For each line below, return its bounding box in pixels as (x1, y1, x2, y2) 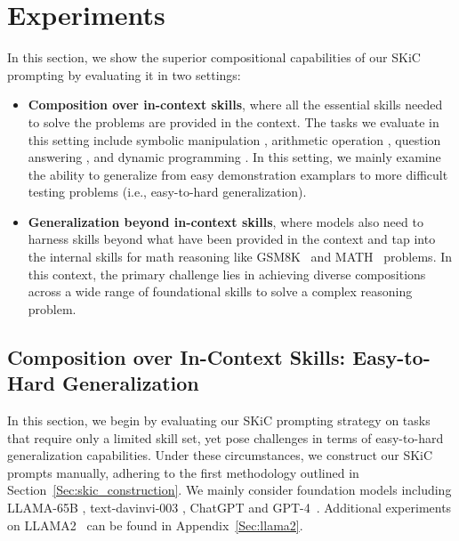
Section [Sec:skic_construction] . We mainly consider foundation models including (7, 480, 452, 499)
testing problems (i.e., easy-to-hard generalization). (28, 182, 307, 201)
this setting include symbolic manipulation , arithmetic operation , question (28, 130, 441, 149)
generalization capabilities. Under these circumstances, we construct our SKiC (7, 446, 433, 464)
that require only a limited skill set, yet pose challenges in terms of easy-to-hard (7, 428, 444, 447)
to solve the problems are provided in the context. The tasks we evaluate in (28, 112, 439, 131)
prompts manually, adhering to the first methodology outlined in (7, 463, 359, 481)
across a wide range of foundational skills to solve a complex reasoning (28, 282, 413, 301)
